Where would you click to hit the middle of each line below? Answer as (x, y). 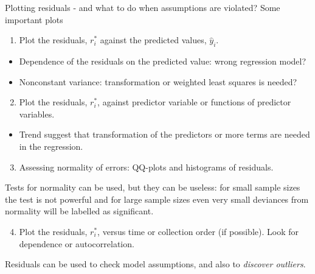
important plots (34, 19)
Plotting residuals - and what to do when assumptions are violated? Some (143, 7)
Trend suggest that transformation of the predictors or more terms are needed (164, 134)
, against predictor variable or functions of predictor (194, 102)
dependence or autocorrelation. (77, 243)
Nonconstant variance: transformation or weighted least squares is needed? (158, 81)
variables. (37, 114)
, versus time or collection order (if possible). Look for (198, 231)
